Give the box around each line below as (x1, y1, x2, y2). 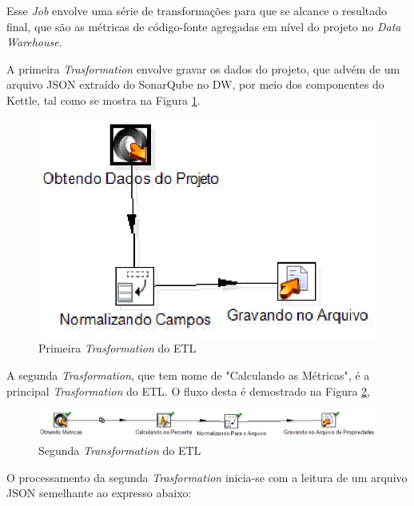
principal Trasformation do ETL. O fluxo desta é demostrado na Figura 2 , (6, 382, 370, 399)
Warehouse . (6, 34, 62, 50)
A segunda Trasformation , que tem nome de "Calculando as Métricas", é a (6, 366, 370, 383)
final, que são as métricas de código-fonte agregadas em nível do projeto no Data (6, 18, 401, 34)
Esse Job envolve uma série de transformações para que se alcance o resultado (6, 2, 388, 18)
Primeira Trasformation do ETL (38, 340, 197, 357)
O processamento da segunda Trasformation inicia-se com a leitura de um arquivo (6, 468, 408, 485)
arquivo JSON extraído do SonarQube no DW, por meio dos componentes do (6, 76, 384, 93)
